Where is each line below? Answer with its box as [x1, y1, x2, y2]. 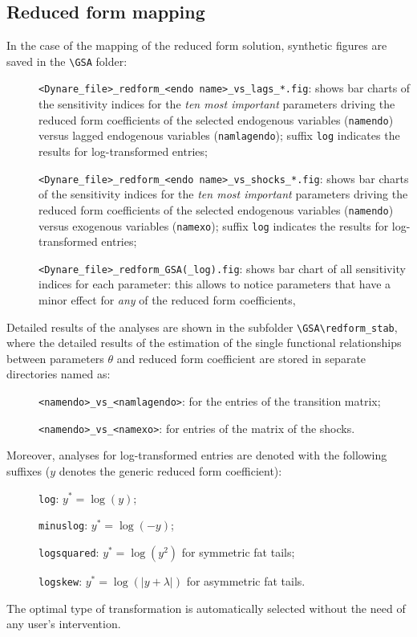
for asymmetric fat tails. [186, 572, 306, 589]
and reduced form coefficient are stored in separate [116, 349, 366, 366]
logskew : [38, 572, 83, 589]
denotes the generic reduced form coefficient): [59, 462, 282, 479]
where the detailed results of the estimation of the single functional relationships [6, 334, 402, 351]
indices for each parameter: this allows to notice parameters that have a [38, 276, 391, 292]
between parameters [6, 349, 104, 366]
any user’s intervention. [6, 615, 121, 632]
